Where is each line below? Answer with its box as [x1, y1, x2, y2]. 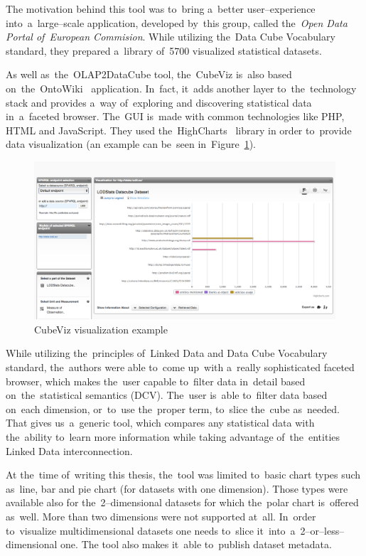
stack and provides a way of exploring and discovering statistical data [6, 95, 312, 109]
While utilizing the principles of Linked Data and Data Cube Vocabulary [6, 346, 328, 360]
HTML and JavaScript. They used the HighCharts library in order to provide [6, 122, 352, 137]
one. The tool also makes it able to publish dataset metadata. [60, 537, 332, 552]
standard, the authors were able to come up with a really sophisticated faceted [6, 360, 355, 375]
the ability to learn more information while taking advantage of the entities [6, 429, 340, 444]
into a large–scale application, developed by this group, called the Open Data [6, 15, 348, 30]
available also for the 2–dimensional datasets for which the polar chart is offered [6, 495, 359, 510]
